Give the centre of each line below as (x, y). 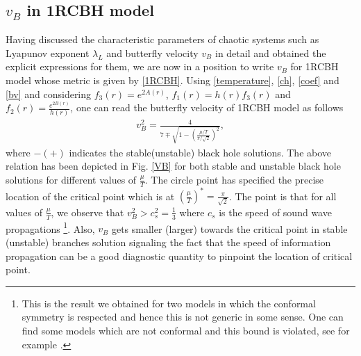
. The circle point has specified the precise (234, 179)
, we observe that (87, 212)
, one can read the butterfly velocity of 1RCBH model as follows (207, 107)
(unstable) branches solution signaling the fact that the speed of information (168, 242)
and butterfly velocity (152, 52)
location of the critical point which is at (90, 196)
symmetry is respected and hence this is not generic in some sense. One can (183, 317)
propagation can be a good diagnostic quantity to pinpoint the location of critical (179, 256)
